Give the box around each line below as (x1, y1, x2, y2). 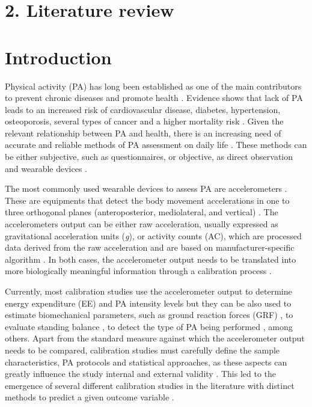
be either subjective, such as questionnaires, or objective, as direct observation (5, 150, 293, 163)
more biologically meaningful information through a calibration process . (5, 265, 272, 277)
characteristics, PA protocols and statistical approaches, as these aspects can (5, 355, 287, 368)
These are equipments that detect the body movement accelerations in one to (5, 194, 290, 206)
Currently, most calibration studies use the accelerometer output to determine (5, 285, 292, 297)
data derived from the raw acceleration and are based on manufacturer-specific (5, 241, 295, 254)
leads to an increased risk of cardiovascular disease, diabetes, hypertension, (5, 103, 281, 115)
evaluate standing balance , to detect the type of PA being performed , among (5, 320, 293, 332)
